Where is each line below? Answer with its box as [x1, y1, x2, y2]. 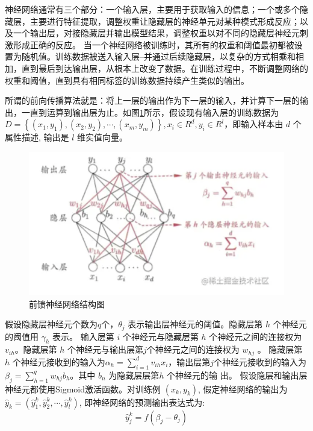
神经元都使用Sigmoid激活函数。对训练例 [5, 382, 161, 395]
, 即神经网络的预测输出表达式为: [79, 395, 205, 408]
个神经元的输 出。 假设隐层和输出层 [167, 368, 308, 381]
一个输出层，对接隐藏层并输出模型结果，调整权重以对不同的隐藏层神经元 [13, 27, 300, 39]
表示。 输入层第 [52, 330, 114, 342]
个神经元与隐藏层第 [122, 330, 199, 342]
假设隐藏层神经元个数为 [5, 318, 98, 330]
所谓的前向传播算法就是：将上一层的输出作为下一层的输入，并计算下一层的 [5, 94, 300, 107]
